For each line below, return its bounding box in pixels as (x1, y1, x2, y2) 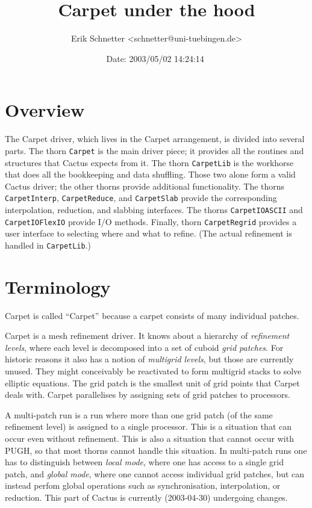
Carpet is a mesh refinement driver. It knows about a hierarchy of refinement (5, 329, 290, 342)
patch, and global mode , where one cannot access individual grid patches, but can (5, 467, 305, 480)
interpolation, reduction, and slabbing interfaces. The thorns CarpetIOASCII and (5, 203, 303, 215)
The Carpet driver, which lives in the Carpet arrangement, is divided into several (5, 132, 305, 145)
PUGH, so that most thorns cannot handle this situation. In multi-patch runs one (5, 444, 307, 456)
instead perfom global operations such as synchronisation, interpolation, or (5, 479, 281, 492)
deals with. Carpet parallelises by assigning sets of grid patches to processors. (5, 388, 290, 401)
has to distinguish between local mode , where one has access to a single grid (5, 456, 284, 468)
